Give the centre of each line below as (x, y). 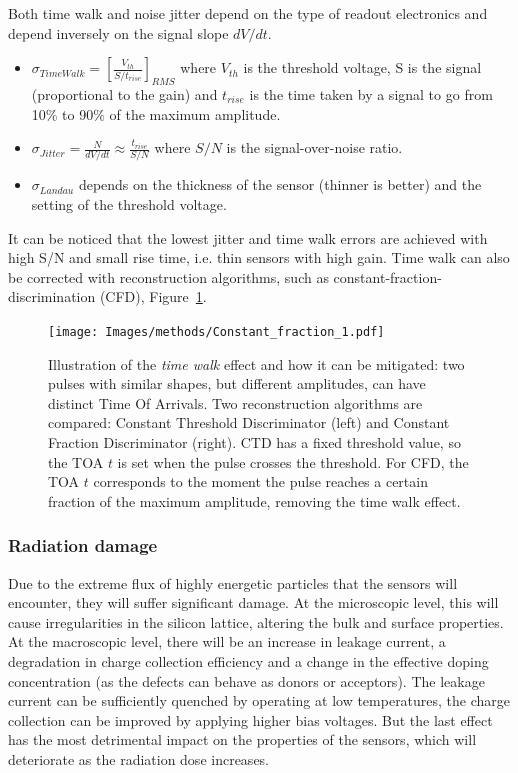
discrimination (52, 296)
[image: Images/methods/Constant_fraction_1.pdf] (216, 332)
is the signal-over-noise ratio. (314, 147)
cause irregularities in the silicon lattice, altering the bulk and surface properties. (256, 621)
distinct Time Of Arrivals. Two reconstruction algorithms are (235, 402)
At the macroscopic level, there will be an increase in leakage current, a (227, 641)
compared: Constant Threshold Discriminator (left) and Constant (249, 422)
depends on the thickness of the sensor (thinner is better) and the (280, 184)
